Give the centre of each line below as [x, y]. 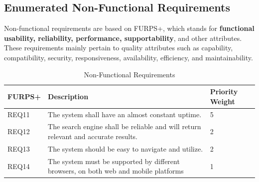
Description [68, 96]
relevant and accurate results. [93, 136]
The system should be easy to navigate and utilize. [126, 148]
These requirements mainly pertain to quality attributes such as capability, [119, 48]
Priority [224, 91]
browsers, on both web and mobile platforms [116, 171]
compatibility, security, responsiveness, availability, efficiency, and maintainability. [129, 57]
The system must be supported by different [114, 161]
